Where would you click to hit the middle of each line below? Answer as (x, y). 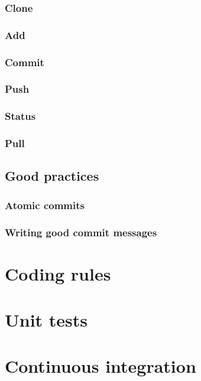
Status (20, 116)
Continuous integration (100, 366)
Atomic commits (45, 205)
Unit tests (46, 320)
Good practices (52, 176)
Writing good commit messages (81, 232)
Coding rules (58, 273)
